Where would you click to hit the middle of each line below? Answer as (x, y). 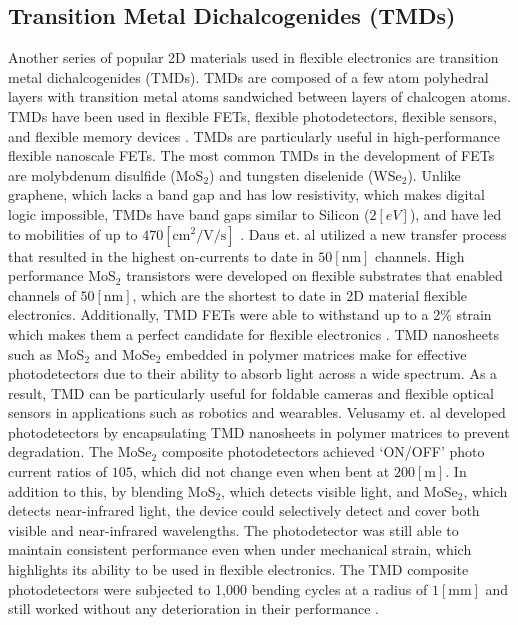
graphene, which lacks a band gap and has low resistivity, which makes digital (246, 194)
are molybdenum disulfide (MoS (106, 174)
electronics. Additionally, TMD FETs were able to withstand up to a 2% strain (250, 314)
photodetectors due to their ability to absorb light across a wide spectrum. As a (253, 373)
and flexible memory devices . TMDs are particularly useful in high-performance (254, 135)
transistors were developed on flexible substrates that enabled (314, 275)
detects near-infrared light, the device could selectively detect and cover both (244, 510)
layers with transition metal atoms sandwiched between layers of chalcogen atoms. (259, 96)
